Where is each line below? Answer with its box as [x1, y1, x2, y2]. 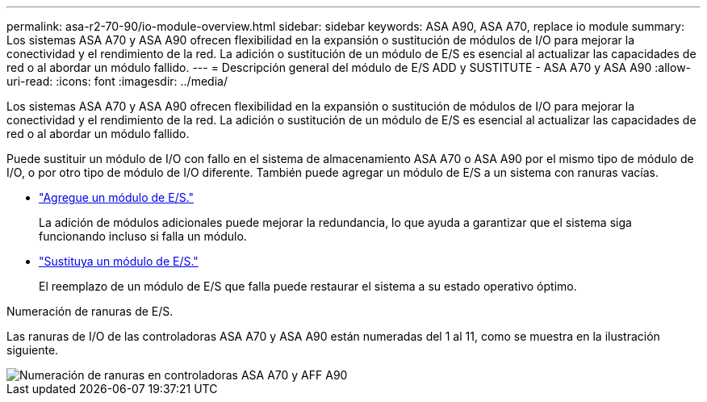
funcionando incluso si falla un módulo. [39, 229, 247, 243]
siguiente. [6, 343, 59, 357]
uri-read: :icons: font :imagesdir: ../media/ [6, 74, 228, 88]
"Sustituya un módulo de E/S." [39, 254, 199, 268]
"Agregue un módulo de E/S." [39, 191, 195, 204]
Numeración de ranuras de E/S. [6, 304, 174, 318]
